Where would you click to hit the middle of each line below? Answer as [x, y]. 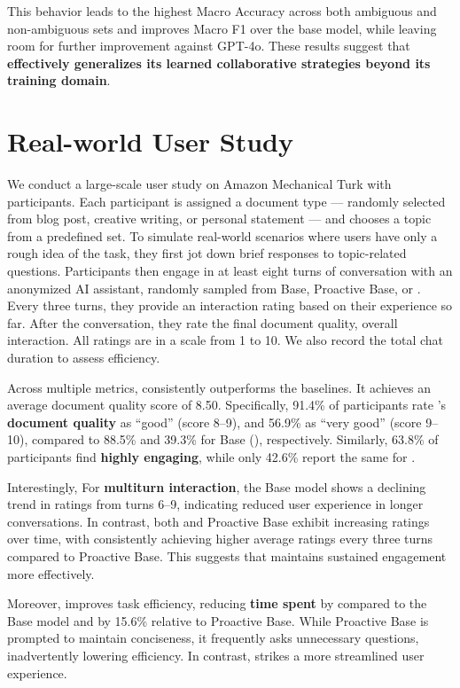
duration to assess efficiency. [84, 358]
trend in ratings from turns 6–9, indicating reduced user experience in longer [215, 504]
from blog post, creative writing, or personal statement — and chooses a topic [219, 219]
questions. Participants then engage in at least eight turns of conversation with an [230, 271]
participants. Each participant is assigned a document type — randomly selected [226, 201]
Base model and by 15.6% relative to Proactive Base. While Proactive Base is [218, 620]
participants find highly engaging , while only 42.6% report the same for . [211, 457]
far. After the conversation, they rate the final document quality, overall [203, 322]
